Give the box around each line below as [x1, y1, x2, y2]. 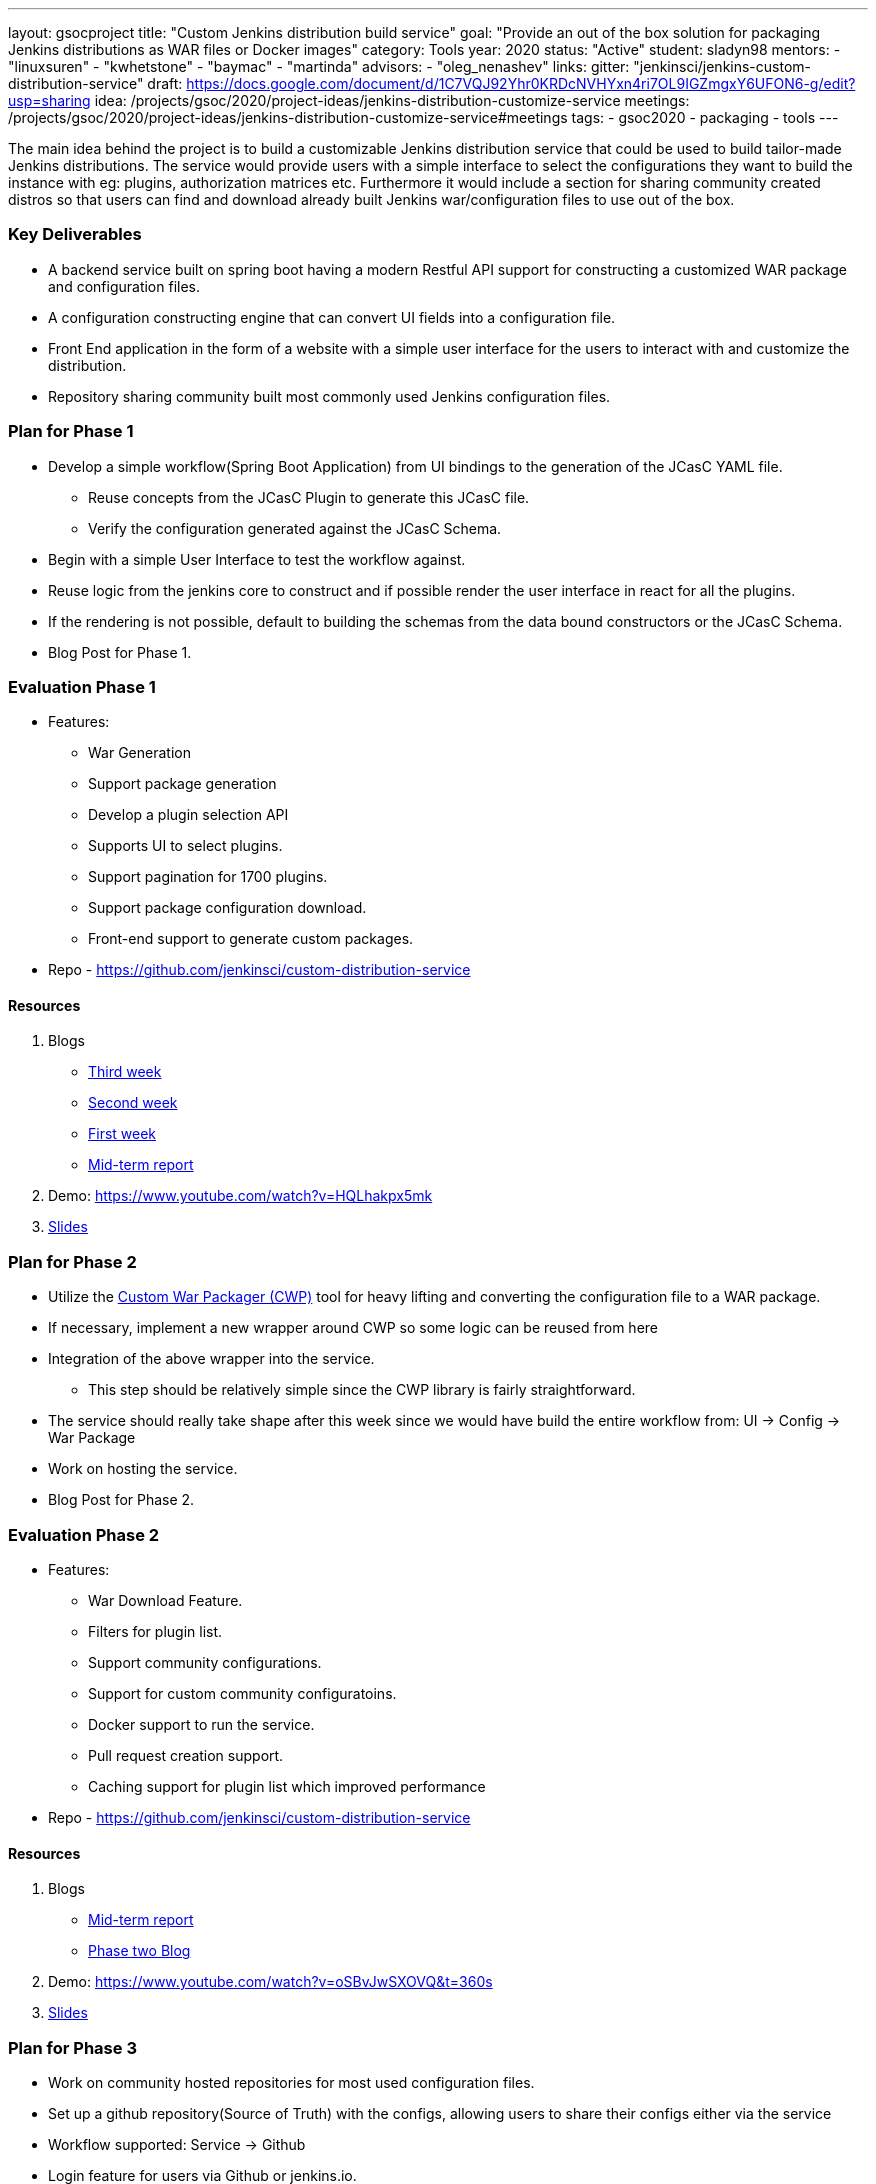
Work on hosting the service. [48, 1460, 238, 1478]
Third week [88, 1063, 162, 1081]
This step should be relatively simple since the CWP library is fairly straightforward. [88, 1381, 636, 1399]
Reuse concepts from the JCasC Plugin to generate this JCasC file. [88, 488, 530, 506]
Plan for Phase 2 [8, 1251, 137, 1272]
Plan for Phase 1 [8, 421, 134, 442]
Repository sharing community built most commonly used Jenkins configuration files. [48, 387, 611, 405]
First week [88, 1125, 157, 1143]
